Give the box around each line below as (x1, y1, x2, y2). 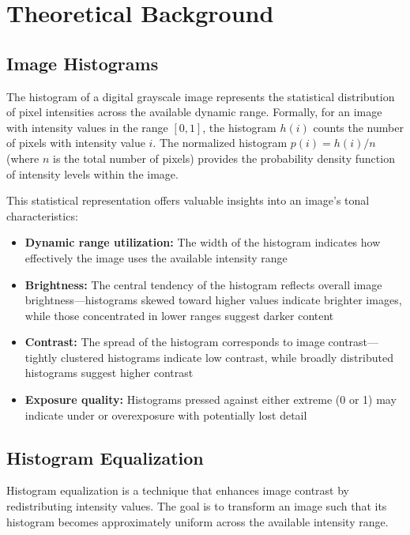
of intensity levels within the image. (6, 165, 179, 182)
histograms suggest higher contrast (24, 364, 194, 381)
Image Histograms (6, 51, 159, 75)
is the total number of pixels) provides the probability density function (52, 149, 395, 166)
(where (6, 149, 39, 166)
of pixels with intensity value (6, 134, 145, 151)
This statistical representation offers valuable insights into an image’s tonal (6, 192, 370, 209)
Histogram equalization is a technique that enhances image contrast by (6, 482, 349, 499)
